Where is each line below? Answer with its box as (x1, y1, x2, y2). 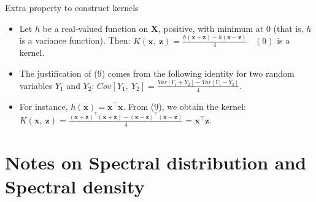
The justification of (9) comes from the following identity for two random (19, 66, 295, 79)
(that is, (273, 21, 304, 34)
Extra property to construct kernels (5, 1, 139, 14)
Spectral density (5, 174, 145, 199)
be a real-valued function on (42, 21, 148, 34)
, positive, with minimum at (158, 21, 264, 34)
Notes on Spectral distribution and (5, 150, 307, 175)
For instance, (19, 99, 68, 112)
